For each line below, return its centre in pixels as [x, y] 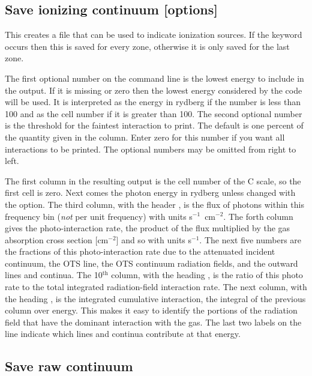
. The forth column [258, 216]
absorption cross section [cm [57, 239]
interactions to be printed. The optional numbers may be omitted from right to [151, 149]
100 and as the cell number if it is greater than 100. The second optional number [154, 113]
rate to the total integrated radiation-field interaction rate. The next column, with [156, 287]
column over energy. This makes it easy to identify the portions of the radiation [151, 310]
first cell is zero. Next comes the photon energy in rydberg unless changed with [150, 193]
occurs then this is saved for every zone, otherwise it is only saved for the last [147, 46]
